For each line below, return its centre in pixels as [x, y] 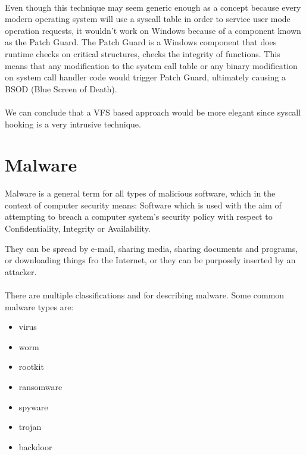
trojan [30, 427]
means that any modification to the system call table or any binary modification [151, 65]
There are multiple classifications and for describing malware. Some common [145, 295]
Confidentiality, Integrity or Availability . [78, 228]
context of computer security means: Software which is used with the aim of [143, 205]
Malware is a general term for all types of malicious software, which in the [140, 193]
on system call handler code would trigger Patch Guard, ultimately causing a [146, 77]
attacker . [21, 271]
